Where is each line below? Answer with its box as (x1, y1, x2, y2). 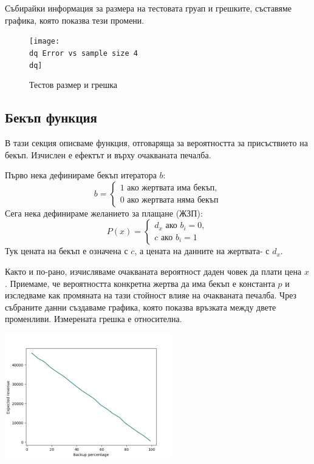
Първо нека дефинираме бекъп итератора (5, 169, 157, 181)
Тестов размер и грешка (29, 78, 117, 91)
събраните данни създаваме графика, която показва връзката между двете (5, 300, 276, 313)
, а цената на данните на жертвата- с (134, 244, 270, 257)
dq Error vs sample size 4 (29, 49, 138, 58)
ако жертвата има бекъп (127, 184, 215, 193)
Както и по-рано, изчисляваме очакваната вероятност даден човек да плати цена (5, 264, 302, 277)
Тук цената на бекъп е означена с (5, 244, 128, 257)
